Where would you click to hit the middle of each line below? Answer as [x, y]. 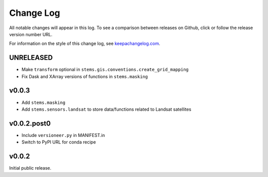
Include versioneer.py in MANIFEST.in [63, 135]
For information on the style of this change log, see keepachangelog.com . [85, 44]
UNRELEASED [31, 58]
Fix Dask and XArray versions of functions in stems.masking [85, 76]
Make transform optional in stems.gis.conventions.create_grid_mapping [105, 70]
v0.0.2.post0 [30, 123]
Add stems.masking [43, 102]
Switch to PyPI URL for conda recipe [59, 142]
